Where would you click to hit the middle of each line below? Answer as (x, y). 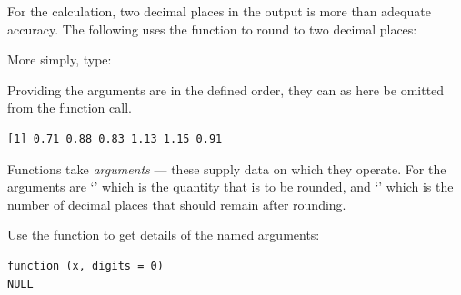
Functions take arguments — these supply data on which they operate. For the (227, 168)
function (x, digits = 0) (85, 265)
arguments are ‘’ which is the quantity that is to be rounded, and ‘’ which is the (230, 187)
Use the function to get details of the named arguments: (164, 235)
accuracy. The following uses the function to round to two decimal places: (212, 29)
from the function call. (70, 108)
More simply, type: (60, 59)
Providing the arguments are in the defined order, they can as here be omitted (226, 89)
